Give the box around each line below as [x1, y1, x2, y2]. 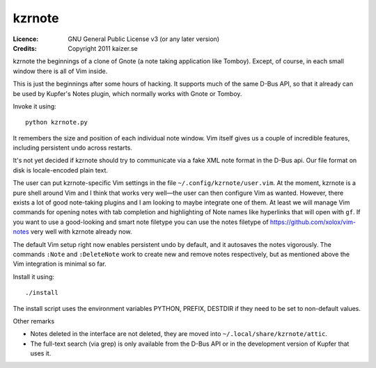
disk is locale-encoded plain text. [13, 166, 108, 174]
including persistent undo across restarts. [13, 143, 132, 152]
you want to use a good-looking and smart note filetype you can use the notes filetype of [13, 218, 269, 226]
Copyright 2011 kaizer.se [68, 44, 139, 52]
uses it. [30, 349, 52, 358]
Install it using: [13, 272, 55, 281]
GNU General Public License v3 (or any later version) [68, 35, 219, 43]
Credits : [13, 44, 38, 52]
